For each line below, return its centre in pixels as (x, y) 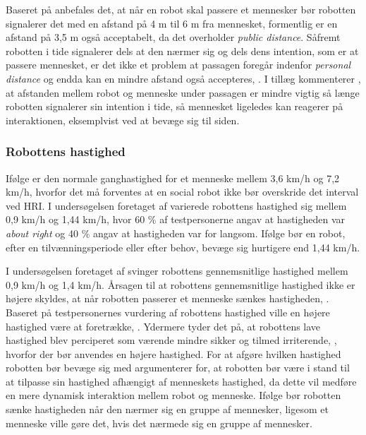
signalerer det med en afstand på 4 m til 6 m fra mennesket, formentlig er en (172, 23)
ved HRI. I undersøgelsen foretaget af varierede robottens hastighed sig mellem (176, 205)
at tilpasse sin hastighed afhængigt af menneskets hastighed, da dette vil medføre (181, 381)
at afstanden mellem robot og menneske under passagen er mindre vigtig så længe (183, 92)
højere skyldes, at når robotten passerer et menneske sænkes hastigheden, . (167, 298)
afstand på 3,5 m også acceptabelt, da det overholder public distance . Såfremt (173, 37)
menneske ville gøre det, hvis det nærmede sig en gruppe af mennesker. (159, 423)
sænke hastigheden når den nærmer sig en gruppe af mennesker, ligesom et (167, 409)
